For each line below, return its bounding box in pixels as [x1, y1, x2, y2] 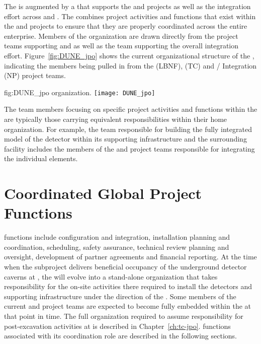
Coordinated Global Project [4, 183, 202, 203]
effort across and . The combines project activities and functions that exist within [4, 11, 256, 21]
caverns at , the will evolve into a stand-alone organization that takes [4, 271, 218, 282]
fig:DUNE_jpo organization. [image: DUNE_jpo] [4, 87, 155, 97]
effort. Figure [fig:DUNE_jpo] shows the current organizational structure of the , [4, 50, 254, 60]
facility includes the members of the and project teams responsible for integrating [4, 143, 255, 154]
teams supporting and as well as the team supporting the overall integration [4, 40, 239, 51]
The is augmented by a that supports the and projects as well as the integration [4, 1, 251, 11]
